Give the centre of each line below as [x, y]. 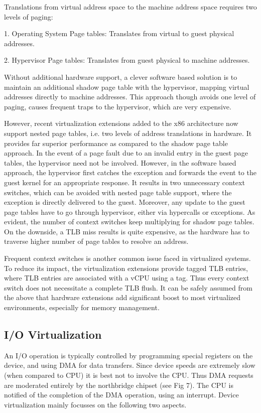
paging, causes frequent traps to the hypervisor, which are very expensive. [118, 106]
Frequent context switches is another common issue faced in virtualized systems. [127, 258]
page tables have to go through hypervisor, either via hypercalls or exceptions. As [130, 212]
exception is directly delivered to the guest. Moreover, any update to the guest [125, 202]
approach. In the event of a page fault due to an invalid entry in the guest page [126, 153]
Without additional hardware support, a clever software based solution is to [121, 77]
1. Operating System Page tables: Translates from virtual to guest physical [119, 33]
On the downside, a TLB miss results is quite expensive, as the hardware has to [127, 231]
